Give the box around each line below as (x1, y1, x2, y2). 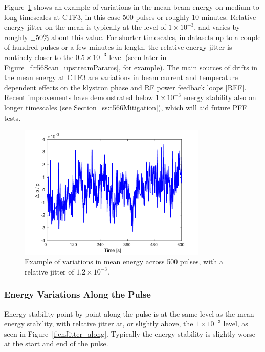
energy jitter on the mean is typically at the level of (4, 22, 166, 32)
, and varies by (194, 22, 240, 32)
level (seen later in (109, 51, 167, 62)
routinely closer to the (4, 51, 74, 62)
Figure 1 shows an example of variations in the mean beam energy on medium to (4, 2, 259, 12)
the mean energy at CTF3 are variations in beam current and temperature (4, 72, 238, 83)
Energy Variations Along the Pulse (4, 288, 151, 301)
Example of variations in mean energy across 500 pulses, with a (25, 256, 224, 267)
